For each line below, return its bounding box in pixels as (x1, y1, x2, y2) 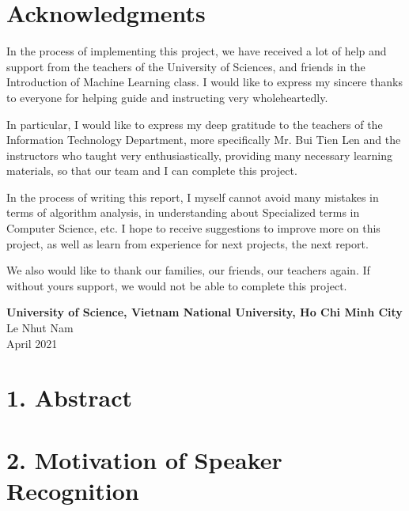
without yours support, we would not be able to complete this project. (6, 277, 347, 293)
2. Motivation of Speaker (6, 443, 282, 475)
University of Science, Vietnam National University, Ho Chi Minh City (6, 304, 403, 320)
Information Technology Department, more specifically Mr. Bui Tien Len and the (6, 131, 401, 148)
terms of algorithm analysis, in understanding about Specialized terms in (6, 204, 360, 221)
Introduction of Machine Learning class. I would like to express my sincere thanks (6, 74, 403, 90)
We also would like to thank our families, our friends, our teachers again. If (6, 262, 370, 278)
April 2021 (6, 335, 58, 351)
